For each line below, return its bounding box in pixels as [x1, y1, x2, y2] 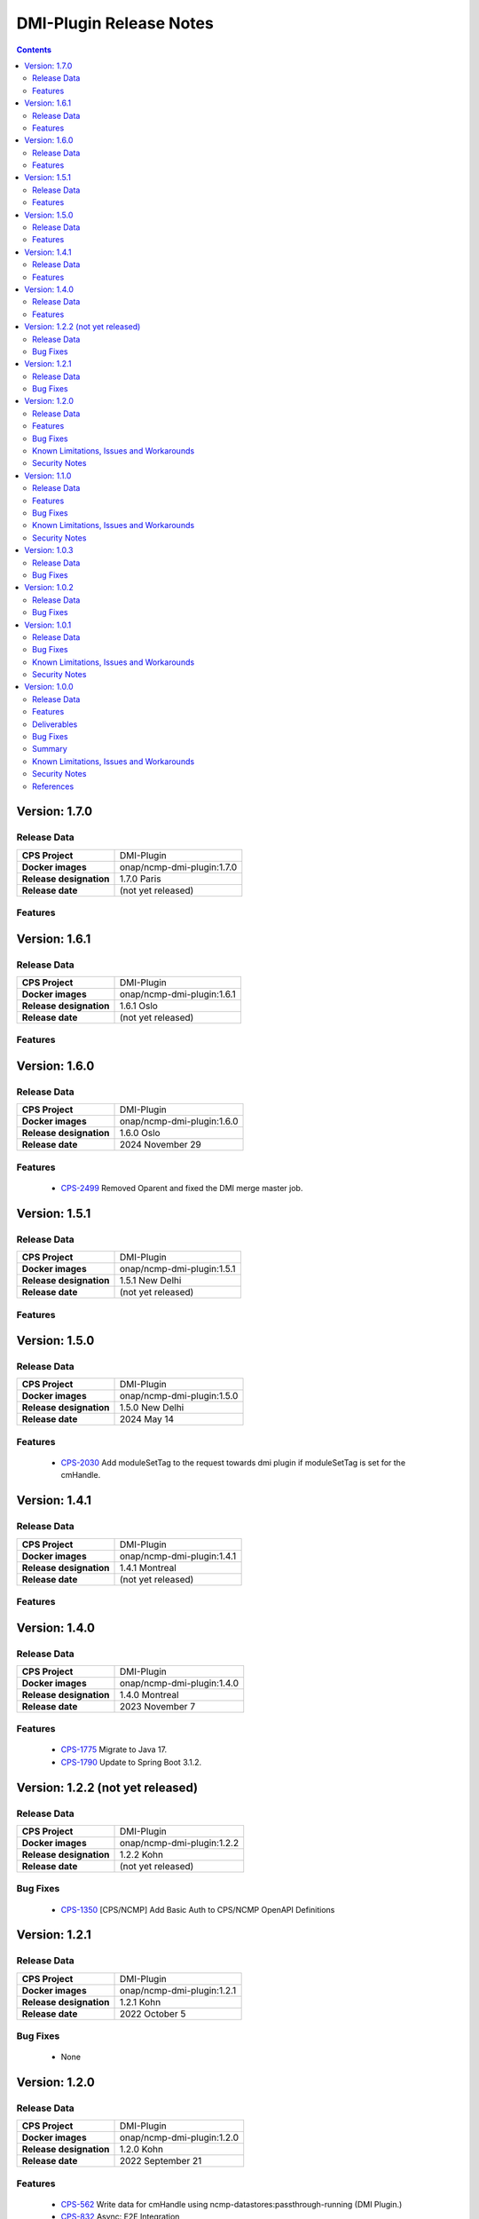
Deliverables [32, 719, 78, 730]
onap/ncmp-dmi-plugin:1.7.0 [119, 861, 238, 873]
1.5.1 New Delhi [119, 1275, 182, 1287]
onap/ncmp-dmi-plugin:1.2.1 [119, 1984, 237, 1996]
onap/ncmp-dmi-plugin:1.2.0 [119, 2131, 239, 2144]
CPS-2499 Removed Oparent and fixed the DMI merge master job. [60, 1182, 303, 1193]
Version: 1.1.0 [24, 470, 72, 481]
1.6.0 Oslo [119, 1127, 161, 1140]
